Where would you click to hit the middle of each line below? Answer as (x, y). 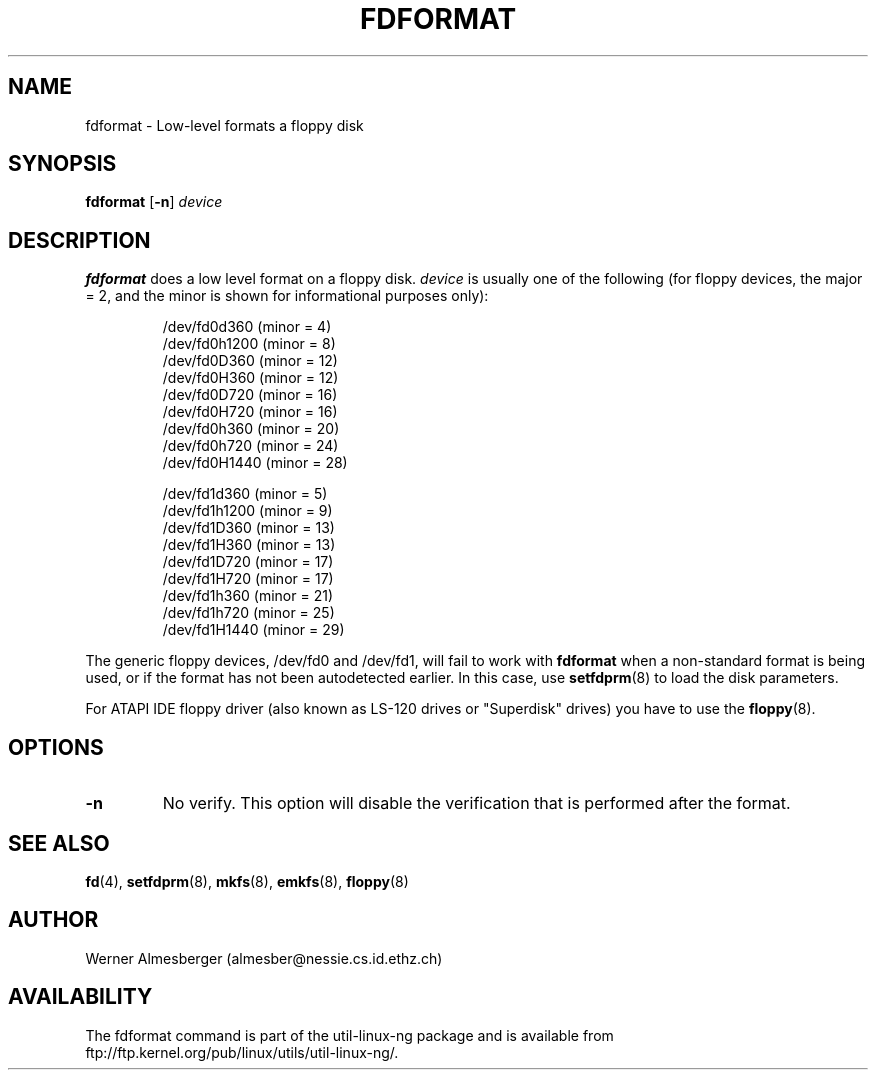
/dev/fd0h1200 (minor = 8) (249, 344)
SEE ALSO (59, 843)
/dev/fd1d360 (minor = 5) (245, 494)
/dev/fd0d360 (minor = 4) (247, 327)
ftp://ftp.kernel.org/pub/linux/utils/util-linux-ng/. (242, 1052)
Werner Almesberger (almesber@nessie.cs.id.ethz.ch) (264, 958)
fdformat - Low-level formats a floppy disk (224, 125)
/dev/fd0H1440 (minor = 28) (255, 463)
